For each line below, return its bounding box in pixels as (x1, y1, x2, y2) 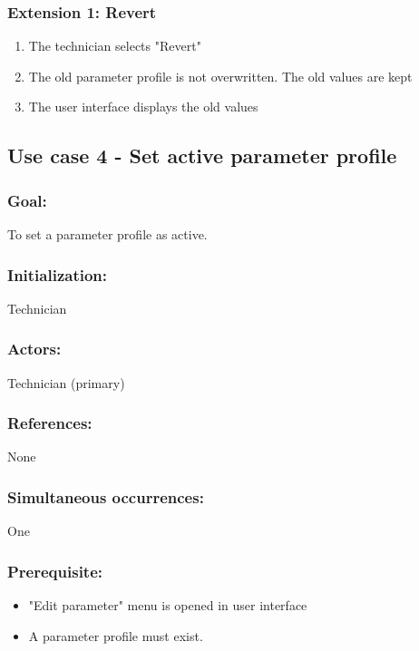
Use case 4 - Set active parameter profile (7, 141, 397, 170)
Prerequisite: (7, 559, 103, 582)
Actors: (7, 337, 62, 360)
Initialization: (7, 263, 108, 286)
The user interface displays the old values (28, 97, 258, 116)
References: (7, 412, 93, 434)
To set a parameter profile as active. (7, 225, 208, 243)
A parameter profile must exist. (28, 626, 203, 645)
